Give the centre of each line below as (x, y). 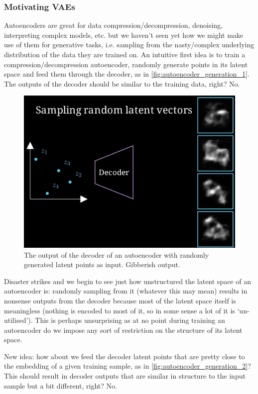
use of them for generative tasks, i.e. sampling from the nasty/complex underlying (129, 45)
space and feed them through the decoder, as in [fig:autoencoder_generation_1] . (127, 74)
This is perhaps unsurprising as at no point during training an (130, 320)
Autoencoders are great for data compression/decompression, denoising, (113, 25)
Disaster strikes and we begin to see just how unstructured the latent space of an (128, 281)
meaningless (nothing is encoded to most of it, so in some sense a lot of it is (120, 310)
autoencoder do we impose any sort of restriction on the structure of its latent (123, 330)
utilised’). (18, 320)
